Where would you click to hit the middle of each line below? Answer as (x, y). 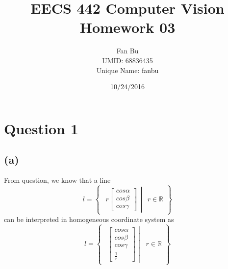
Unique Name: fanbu (127, 70)
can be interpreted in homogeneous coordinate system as (89, 219)
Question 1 (41, 128)
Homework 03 (127, 27)
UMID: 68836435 (127, 60)
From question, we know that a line (57, 180)
